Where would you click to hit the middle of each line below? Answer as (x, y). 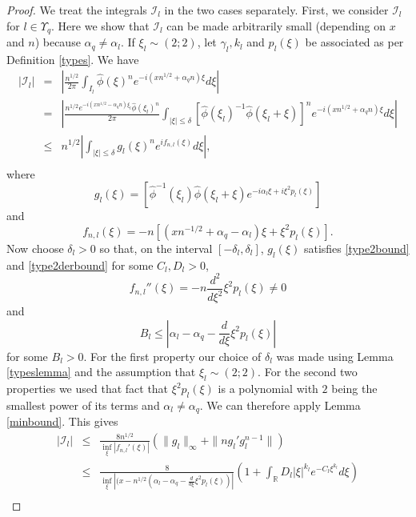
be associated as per (354, 42)
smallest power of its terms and (83, 405)
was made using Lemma (335, 356)
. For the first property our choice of (172, 356)
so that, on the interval (156, 248)
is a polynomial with (268, 389)
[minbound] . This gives (62, 421)
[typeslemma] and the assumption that (101, 372)
